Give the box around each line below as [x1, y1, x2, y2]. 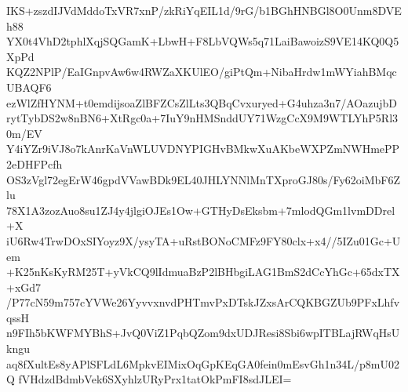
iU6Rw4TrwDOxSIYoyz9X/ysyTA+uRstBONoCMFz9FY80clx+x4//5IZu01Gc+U [6, 232, 401, 249]
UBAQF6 [6, 78, 52, 95]
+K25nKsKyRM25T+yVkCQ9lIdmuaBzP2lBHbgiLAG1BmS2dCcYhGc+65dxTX [6, 263, 400, 280]
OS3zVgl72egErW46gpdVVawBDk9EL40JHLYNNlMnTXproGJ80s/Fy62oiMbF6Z [6, 171, 401, 187]
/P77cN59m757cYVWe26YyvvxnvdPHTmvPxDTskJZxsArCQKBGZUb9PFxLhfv [6, 294, 400, 310]
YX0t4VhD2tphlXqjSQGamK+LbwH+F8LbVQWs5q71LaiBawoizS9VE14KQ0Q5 [6, 33, 399, 49]
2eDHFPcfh [6, 155, 63, 172]
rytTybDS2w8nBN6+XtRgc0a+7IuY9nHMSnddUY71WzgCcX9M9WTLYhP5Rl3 [6, 110, 399, 126]
